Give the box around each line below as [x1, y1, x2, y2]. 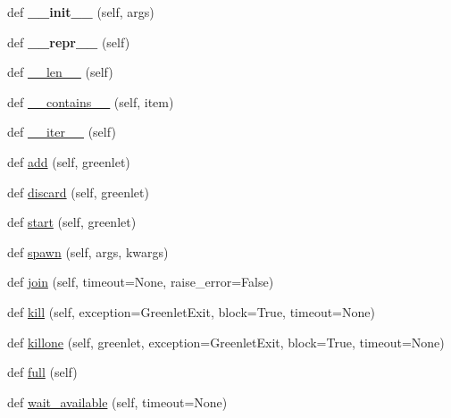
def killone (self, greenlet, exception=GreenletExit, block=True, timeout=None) [7, 332, 445, 351]
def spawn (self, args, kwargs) [7, 242, 169, 261]
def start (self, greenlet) [7, 213, 137, 231]
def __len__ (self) [7, 63, 113, 81]
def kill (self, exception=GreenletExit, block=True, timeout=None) [7, 302, 375, 321]
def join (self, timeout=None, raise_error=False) [7, 272, 274, 291]
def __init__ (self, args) [7, 3, 155, 21]
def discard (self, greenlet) [7, 182, 149, 201]
